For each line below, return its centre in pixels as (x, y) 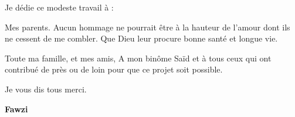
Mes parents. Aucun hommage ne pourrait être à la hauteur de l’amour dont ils (147, 27)
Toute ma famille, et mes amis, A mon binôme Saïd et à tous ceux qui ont (138, 58)
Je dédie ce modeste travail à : (59, 7)
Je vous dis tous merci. (46, 89)
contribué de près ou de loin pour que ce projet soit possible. (114, 69)
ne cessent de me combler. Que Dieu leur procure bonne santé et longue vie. (141, 38)
